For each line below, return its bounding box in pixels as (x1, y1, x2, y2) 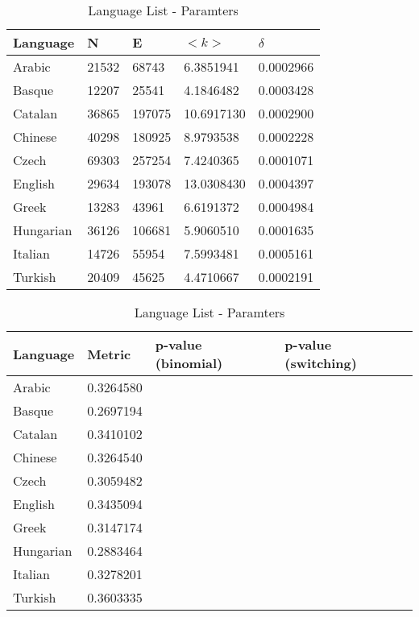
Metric (87, 344, 131, 363)
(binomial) (155, 354, 223, 372)
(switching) (284, 354, 357, 372)
